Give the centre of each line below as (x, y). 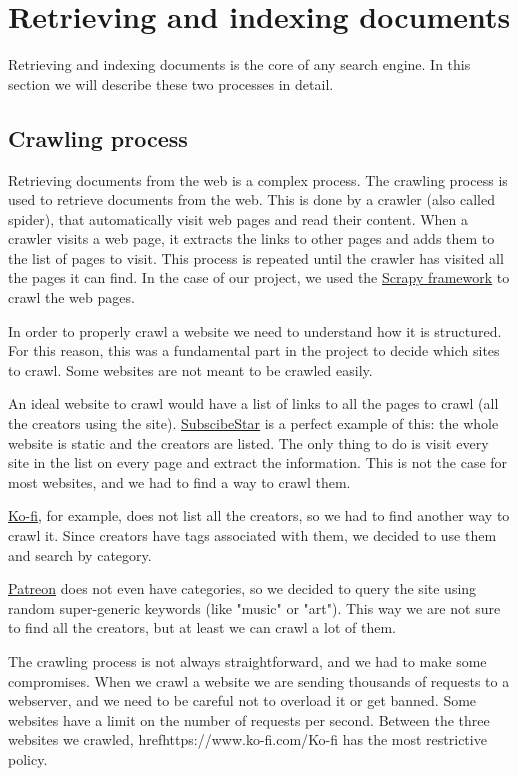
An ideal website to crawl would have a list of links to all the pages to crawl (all (253, 403)
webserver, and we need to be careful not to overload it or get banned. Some (242, 700)
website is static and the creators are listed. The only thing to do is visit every (248, 442)
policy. (28, 758)
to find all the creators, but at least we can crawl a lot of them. (202, 627)
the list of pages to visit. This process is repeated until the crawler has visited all (256, 257)
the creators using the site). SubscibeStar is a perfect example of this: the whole (253, 423)
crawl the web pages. (71, 297)
